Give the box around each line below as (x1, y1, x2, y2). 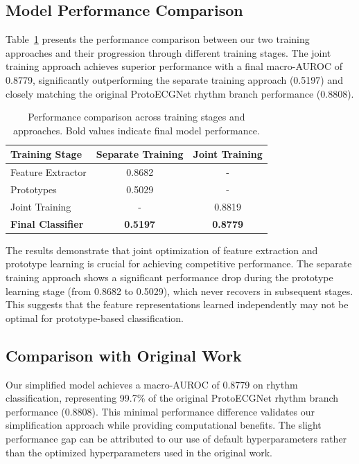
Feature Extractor (10, 165, 87, 179)
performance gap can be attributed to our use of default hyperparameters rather (6, 431, 347, 445)
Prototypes (10, 182, 57, 197)
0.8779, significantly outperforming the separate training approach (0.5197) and (6, 72, 343, 87)
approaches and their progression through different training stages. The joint (6, 45, 331, 60)
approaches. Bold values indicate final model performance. (12, 123, 260, 137)
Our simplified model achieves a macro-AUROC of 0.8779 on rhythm (6, 377, 298, 391)
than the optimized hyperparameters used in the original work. (6, 445, 272, 459)
